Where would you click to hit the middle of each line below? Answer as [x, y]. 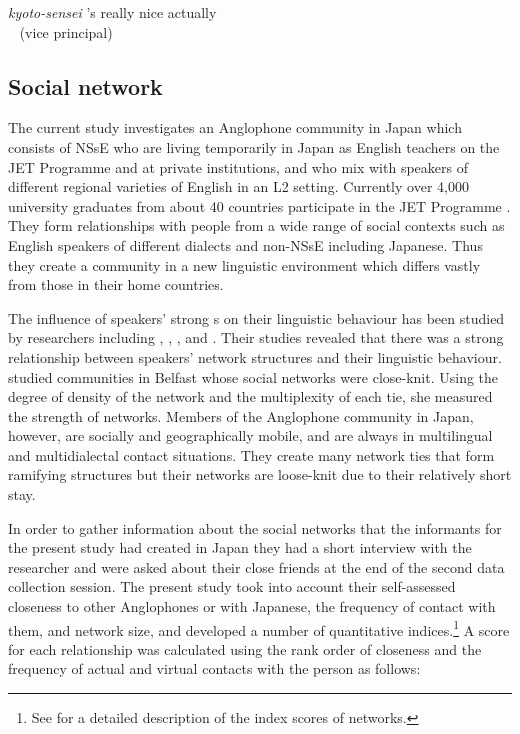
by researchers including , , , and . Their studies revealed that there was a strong [256, 337]
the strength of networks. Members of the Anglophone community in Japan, [241, 415]
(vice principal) [66, 31]
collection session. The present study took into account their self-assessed [232, 586]
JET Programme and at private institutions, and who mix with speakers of [238, 166]
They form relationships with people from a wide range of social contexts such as [256, 225]
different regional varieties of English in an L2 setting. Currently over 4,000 [238, 186]
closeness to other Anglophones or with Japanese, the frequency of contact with [252, 606]
